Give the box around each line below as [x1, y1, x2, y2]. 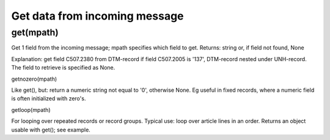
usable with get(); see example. [11, 126, 91, 133]
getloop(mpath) [11, 106, 51, 113]
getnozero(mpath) [11, 75, 57, 83]
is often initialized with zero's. [11, 95, 86, 102]
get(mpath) [11, 27, 59, 38]
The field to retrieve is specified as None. [11, 64, 116, 72]
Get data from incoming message [11, 9, 184, 23]
